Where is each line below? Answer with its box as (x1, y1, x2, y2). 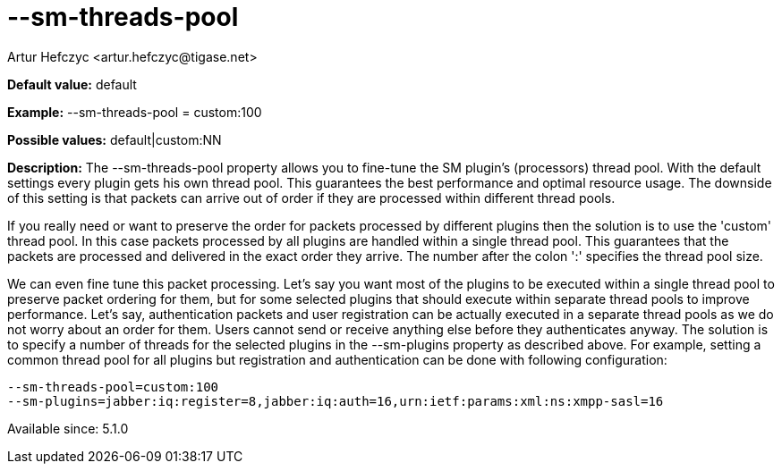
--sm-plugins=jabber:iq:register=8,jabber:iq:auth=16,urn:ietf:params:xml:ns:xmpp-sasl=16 (7, 393, 664, 408)
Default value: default (7, 76, 137, 92)
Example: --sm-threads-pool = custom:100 (7, 104, 262, 120)
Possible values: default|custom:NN (7, 131, 222, 147)
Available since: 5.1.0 (7, 420, 129, 436)
